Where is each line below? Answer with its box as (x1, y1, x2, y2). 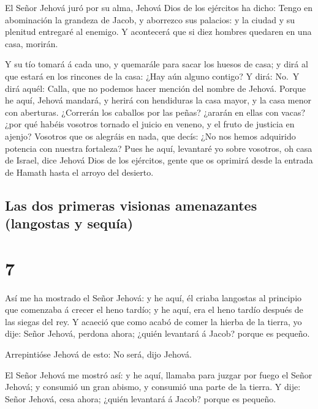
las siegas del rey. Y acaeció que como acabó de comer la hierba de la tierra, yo (5, 315, 302, 328)
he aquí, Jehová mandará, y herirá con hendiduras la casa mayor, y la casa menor (5, 94, 311, 107)
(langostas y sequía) (5, 214, 134, 233)
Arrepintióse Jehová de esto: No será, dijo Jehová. (5, 347, 192, 360)
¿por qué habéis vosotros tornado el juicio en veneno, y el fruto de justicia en (5, 118, 295, 130)
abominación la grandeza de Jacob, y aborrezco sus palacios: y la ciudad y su (5, 13, 295, 26)
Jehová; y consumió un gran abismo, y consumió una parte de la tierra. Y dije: (5, 380, 301, 393)
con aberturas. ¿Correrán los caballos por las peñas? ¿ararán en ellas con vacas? (5, 105, 306, 118)
